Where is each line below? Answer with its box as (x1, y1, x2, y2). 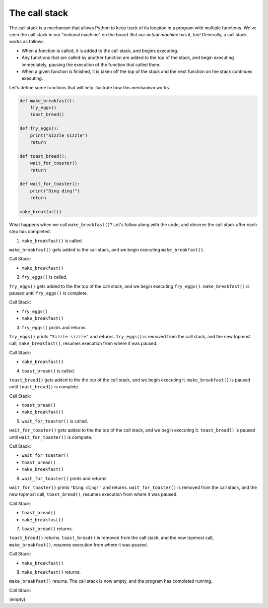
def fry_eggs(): (19, 125, 60, 131)
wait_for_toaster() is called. (21, 418, 88, 424)
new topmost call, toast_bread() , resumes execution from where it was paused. (9, 491, 178, 497)
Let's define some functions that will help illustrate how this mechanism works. (9, 84, 171, 90)
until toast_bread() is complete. (9, 384, 79, 390)
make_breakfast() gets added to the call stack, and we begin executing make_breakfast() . (9, 247, 205, 253)
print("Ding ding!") (30, 188, 80, 193)
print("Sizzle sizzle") (30, 132, 88, 138)
